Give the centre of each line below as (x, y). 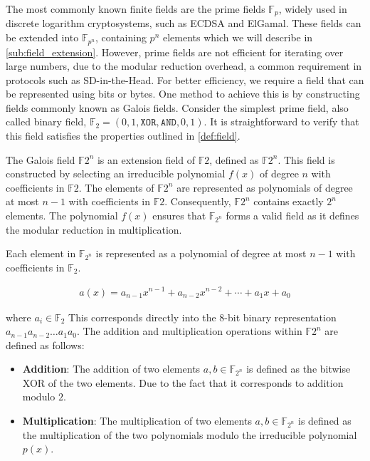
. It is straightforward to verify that (281, 121)
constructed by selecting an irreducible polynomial (116, 173)
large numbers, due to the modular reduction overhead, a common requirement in (184, 66)
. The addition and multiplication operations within (190, 331)
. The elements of (116, 187)
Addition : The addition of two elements (111, 369)
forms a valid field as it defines (292, 216)
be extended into (42, 37)
